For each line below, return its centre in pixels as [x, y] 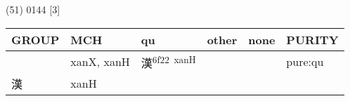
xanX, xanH [100, 62]
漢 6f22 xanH [168, 61]
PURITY [312, 39]
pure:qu [305, 62]
